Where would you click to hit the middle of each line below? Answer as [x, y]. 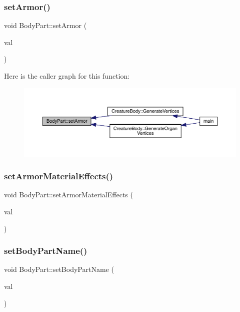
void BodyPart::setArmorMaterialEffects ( [68, 195]
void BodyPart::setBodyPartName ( [59, 269]
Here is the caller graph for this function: [67, 76]
